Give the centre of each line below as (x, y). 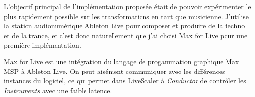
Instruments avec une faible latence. (58, 90)
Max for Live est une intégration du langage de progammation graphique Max (122, 61)
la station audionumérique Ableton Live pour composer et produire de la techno (125, 26)
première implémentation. (42, 45)
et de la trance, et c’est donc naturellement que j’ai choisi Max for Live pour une (126, 35)
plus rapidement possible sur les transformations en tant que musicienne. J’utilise (127, 16)
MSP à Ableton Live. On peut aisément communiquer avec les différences (114, 71)
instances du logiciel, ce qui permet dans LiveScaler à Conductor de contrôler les (125, 81)
